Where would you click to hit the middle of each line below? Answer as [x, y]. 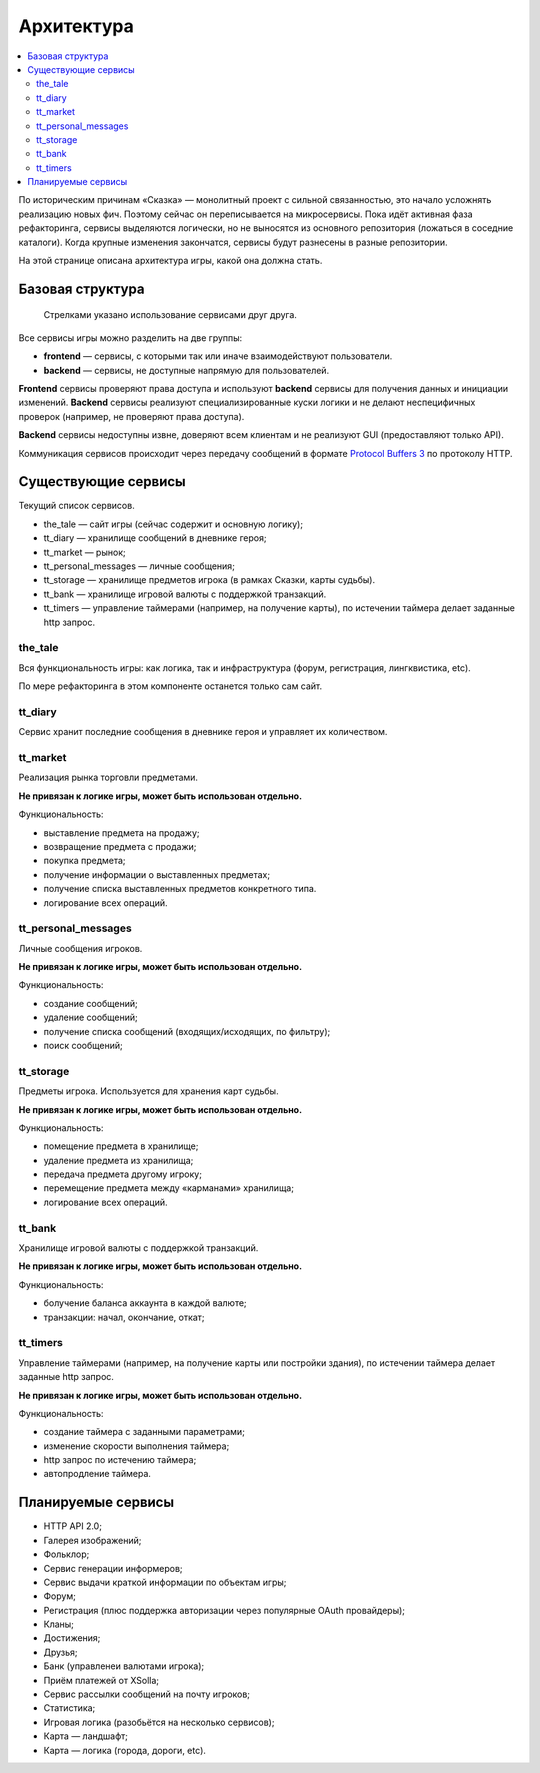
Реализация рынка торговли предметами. [108, 777]
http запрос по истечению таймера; [120, 1460]
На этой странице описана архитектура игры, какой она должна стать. [170, 261]
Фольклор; [66, 1554]
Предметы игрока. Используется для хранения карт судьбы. [148, 1091]
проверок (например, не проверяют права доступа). [131, 416]
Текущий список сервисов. [76, 506]
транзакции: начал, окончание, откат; [124, 1317]
